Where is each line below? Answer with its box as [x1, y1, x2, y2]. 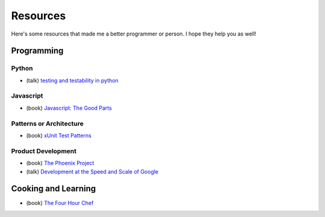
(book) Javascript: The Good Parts [26, 104, 113, 112]
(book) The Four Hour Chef [26, 200, 94, 207]
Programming [11, 46, 64, 56]
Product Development [11, 146, 77, 155]
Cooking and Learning [11, 184, 96, 194]
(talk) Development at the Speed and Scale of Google [26, 168, 159, 175]
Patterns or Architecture [11, 119, 84, 128]
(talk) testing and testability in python [26, 77, 119, 84]
